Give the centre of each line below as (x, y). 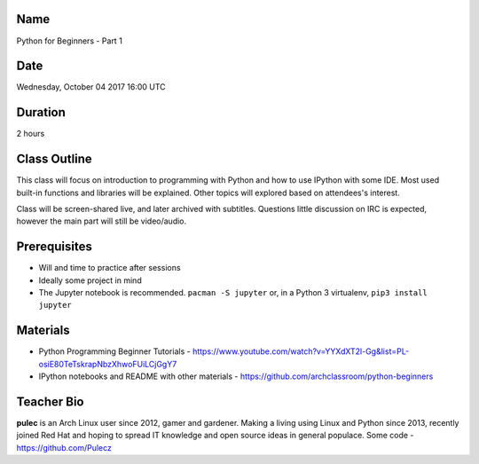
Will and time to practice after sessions (110, 268)
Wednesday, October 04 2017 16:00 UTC (91, 87)
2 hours (31, 134)
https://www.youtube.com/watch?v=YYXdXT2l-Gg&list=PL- (301, 351)
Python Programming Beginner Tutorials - (114, 351)
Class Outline (54, 159)
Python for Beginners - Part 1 (70, 41)
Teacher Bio (50, 401)
